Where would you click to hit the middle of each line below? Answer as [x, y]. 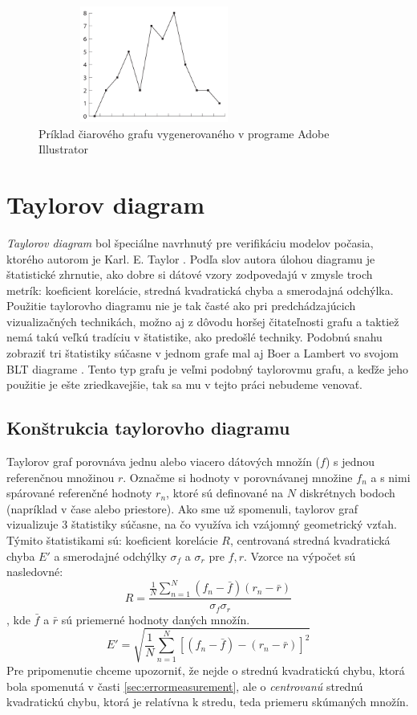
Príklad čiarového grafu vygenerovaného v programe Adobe [184, 133]
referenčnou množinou [61, 477]
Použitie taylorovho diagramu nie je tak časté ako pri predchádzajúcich [181, 306]
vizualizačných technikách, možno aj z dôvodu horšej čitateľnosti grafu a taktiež [203, 321]
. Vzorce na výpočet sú [300, 556]
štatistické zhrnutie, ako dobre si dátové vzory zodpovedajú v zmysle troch [190, 274]
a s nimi [391, 477]
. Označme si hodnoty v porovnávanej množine [238, 477]
